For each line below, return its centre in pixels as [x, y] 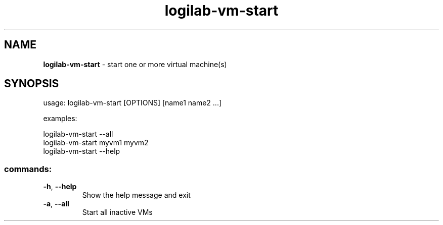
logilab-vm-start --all [78, 134]
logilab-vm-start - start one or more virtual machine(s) [135, 64]
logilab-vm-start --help [82, 151]
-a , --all [56, 204]
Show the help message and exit [136, 195]
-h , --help [60, 187]
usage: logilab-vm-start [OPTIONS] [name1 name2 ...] [132, 103]
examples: [60, 119]
